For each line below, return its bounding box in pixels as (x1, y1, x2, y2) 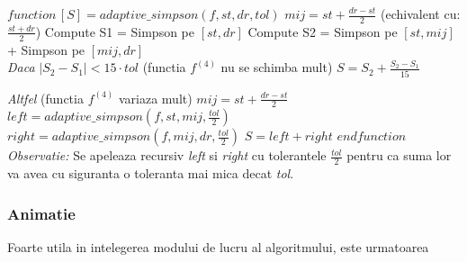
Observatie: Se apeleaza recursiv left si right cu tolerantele (7, 146, 327, 165)
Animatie (7, 202, 76, 224)
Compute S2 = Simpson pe (247, 22, 398, 41)
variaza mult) (118, 88, 193, 107)
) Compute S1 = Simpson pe (35, 22, 194, 41)
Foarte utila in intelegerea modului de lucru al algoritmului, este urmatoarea (7, 238, 429, 257)
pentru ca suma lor (346, 146, 452, 165)
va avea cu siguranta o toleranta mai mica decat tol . (7, 164, 294, 183)
